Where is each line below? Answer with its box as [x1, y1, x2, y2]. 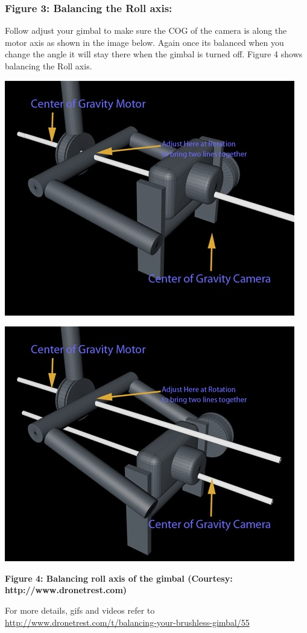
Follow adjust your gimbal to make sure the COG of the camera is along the [5, 24, 287, 37]
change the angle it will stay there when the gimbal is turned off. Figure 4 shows [5, 48, 303, 60]
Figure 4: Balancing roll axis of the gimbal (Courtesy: [5, 571, 233, 584]
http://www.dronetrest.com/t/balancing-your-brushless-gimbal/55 [5, 616, 250, 628]
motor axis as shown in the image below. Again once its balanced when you [5, 36, 284, 48]
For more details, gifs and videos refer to [5, 603, 155, 616]
